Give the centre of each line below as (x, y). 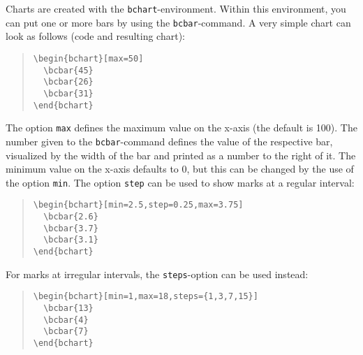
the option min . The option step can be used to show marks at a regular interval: (180, 182)
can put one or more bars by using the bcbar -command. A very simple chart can (178, 22)
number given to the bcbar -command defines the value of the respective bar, (169, 141)
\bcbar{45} (68, 70)
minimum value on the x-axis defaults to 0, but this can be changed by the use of (180, 169)
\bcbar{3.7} (71, 228)
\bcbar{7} (66, 332)
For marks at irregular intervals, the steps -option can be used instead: (157, 274)
